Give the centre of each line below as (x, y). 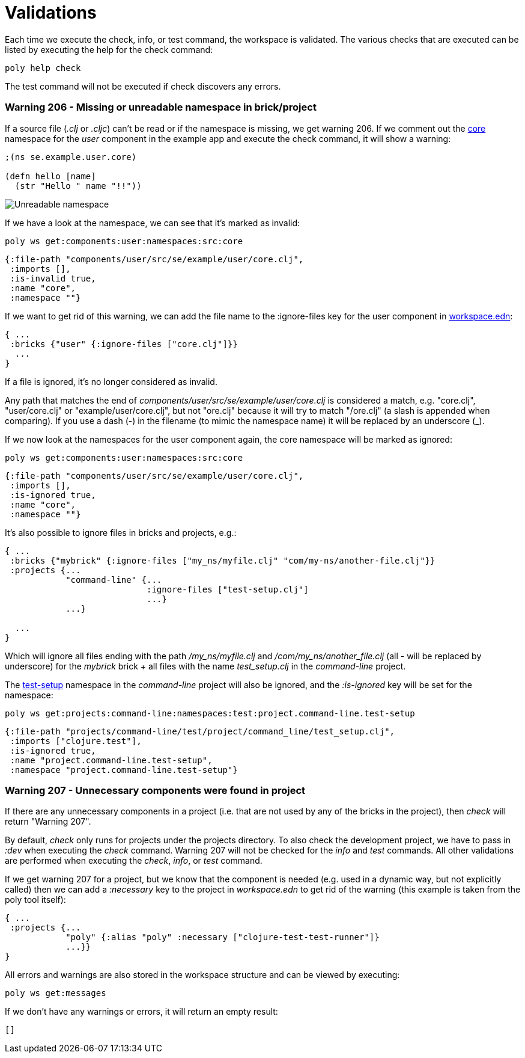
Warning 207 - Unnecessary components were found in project (155, 790)
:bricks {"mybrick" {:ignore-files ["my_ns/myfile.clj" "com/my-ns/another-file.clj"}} (223, 560)
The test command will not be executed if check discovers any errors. (143, 86)
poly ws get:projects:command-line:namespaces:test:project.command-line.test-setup (210, 713)
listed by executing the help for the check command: (109, 49)
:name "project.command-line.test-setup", (111, 760)
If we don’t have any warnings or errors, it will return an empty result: (141, 1012)
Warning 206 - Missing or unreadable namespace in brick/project (161, 107)
